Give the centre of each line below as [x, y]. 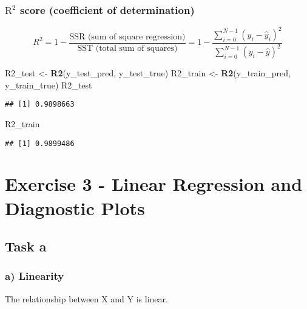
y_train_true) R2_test [49, 85]
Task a [26, 246]
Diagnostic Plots [75, 208]
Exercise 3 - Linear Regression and [154, 184]
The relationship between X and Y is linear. [86, 298]
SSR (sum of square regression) [127, 37]
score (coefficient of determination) [107, 9]
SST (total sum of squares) [127, 48]
